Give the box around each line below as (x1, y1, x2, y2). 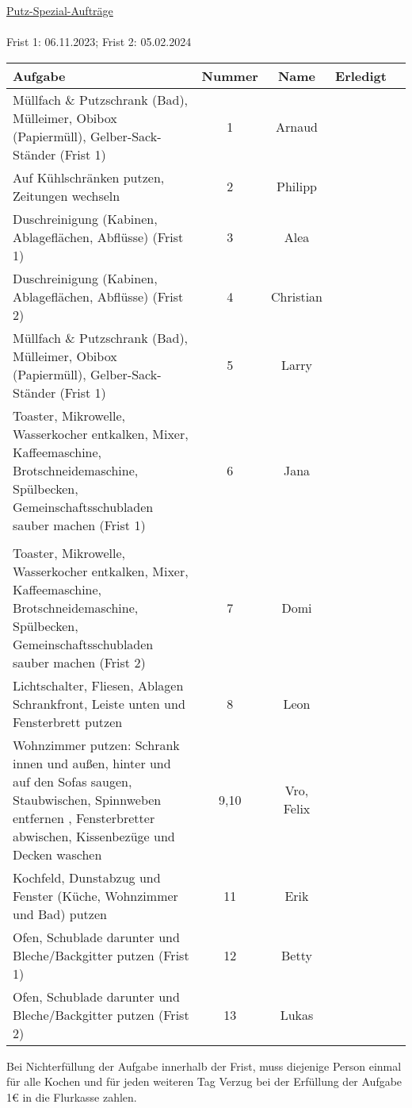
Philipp (277, 177, 317, 196)
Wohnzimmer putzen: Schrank (13, 735, 180, 754)
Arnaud (276, 117, 318, 137)
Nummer (201, 66, 258, 85)
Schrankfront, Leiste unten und (13, 694, 185, 713)
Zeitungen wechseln (13, 186, 120, 205)
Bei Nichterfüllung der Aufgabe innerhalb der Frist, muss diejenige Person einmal (6, 1057, 402, 1074)
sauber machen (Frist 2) (13, 652, 146, 671)
